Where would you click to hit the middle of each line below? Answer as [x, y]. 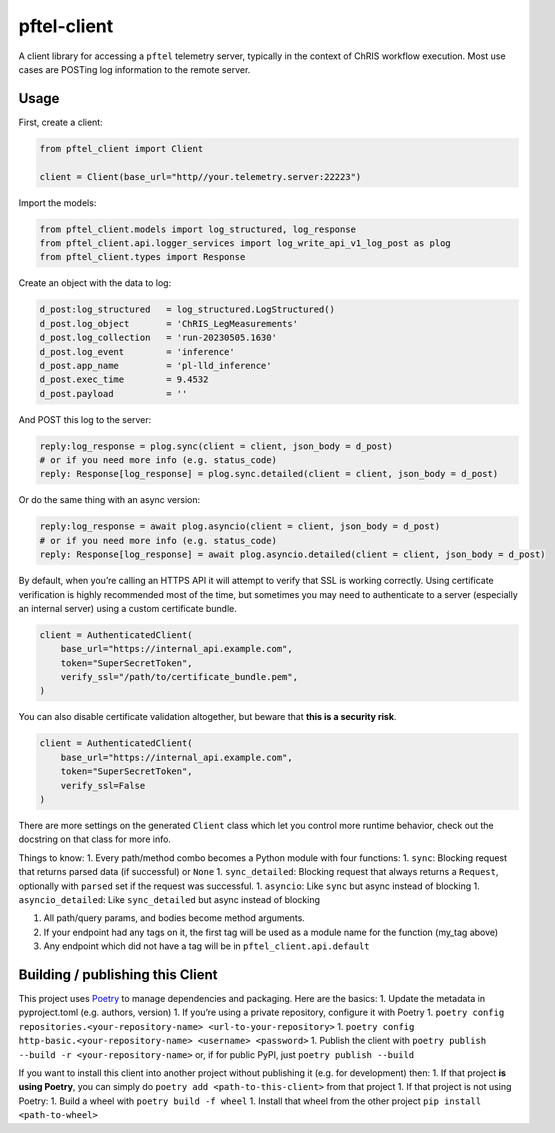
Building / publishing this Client [118, 974]
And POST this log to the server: [85, 419]
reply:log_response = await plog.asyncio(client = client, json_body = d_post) [240, 526]
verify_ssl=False [103, 785]
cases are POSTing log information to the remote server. [134, 69]
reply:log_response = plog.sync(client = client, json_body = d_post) [216, 446]
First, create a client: [61, 122]
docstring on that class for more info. [95, 839]
